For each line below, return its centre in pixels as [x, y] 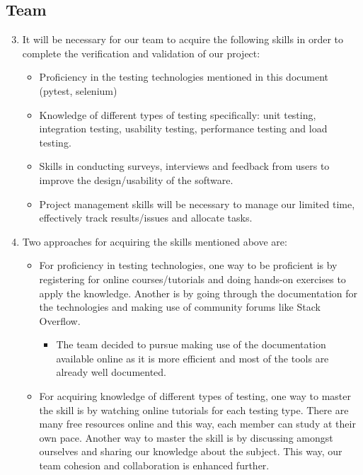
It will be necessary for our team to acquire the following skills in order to [183, 39]
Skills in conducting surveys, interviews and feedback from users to [184, 166]
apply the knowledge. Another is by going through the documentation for [198, 293]
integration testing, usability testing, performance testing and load [183, 128]
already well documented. [111, 372]
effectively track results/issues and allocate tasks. [146, 218]
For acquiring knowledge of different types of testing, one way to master [195, 396]
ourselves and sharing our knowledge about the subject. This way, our [191, 451]
